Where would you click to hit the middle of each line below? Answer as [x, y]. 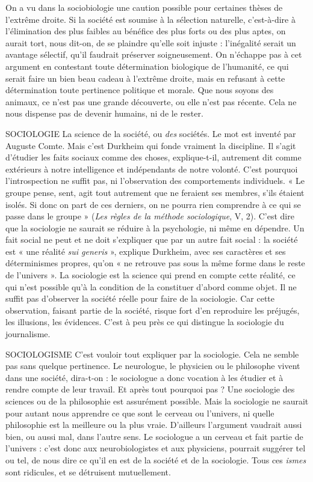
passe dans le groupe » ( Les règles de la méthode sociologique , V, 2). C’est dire [150, 216]
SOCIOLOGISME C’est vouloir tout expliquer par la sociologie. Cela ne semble [152, 354]
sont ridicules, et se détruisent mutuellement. [88, 471]
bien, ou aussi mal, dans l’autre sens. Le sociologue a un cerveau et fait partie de [154, 436]
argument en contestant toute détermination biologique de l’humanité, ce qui [147, 66]
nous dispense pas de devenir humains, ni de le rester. [104, 113]
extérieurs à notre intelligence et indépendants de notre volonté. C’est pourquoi [152, 169]
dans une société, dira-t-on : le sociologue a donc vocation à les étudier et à [144, 377]
